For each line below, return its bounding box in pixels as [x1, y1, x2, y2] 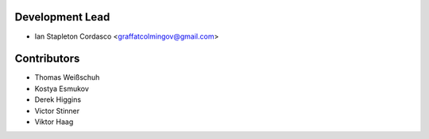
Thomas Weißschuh [34, 73, 100, 82]
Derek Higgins [34, 95, 82, 104]
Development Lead [14, 10, 110, 24]
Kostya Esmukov [34, 84, 89, 93]
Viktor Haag [34, 117, 74, 126]
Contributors [14, 52, 80, 66]
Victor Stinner [34, 106, 80, 115]
